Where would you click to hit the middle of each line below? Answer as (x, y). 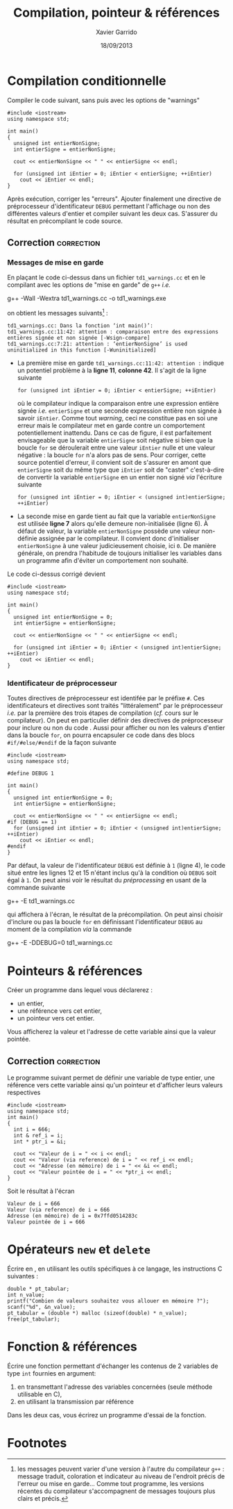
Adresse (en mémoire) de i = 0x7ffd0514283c (72, 1216)
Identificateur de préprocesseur (62, 683)
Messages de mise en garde (55, 262)
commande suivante (36, 888)
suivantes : (23, 1276)
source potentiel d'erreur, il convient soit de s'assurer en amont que (114, 463)
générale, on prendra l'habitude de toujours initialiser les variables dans (119, 553)
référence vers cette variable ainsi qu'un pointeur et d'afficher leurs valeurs (115, 1085)
